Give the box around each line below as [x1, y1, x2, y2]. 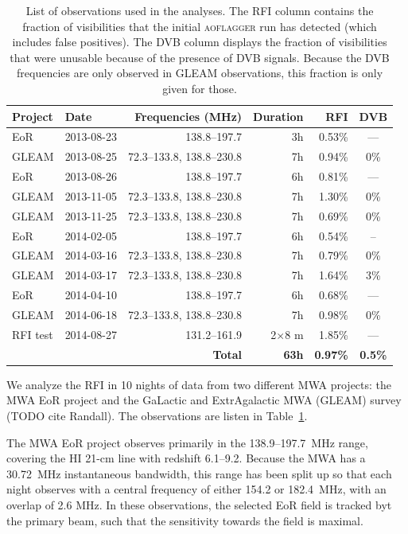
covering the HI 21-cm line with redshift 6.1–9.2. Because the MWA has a [6, 450, 366, 466]
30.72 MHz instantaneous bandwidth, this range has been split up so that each [6, 465, 392, 481]
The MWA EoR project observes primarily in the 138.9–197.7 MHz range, [6, 434, 368, 450]
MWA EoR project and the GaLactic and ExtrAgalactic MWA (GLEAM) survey [6, 392, 402, 408]
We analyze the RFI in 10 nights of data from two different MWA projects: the [6, 376, 392, 392]
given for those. [162, 80, 237, 96]
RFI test [12, 325, 53, 342]
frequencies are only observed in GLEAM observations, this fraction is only [17, 64, 383, 81]
